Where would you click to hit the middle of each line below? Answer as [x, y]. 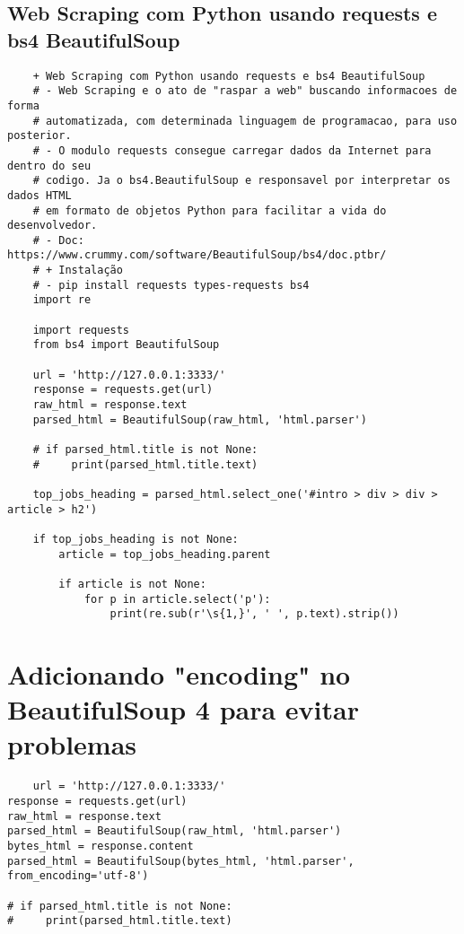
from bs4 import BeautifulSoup [126, 345]
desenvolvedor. [53, 226]
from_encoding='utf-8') [78, 876]
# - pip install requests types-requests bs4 [171, 285]
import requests [81, 330]
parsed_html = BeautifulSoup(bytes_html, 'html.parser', [181, 861]
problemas [72, 744]
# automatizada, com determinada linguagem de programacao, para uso [245, 121]
